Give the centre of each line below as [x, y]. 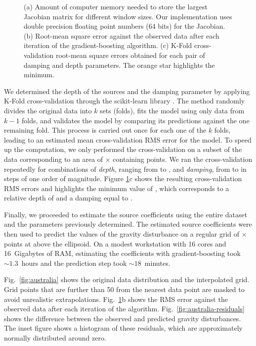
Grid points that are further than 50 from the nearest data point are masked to [124, 289]
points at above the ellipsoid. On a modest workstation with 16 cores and [115, 243]
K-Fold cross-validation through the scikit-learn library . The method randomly [125, 101]
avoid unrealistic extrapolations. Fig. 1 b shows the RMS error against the [116, 299]
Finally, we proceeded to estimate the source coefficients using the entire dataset [126, 214]
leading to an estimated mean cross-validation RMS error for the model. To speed [128, 139]
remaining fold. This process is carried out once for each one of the [105, 130]
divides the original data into [48, 110]
